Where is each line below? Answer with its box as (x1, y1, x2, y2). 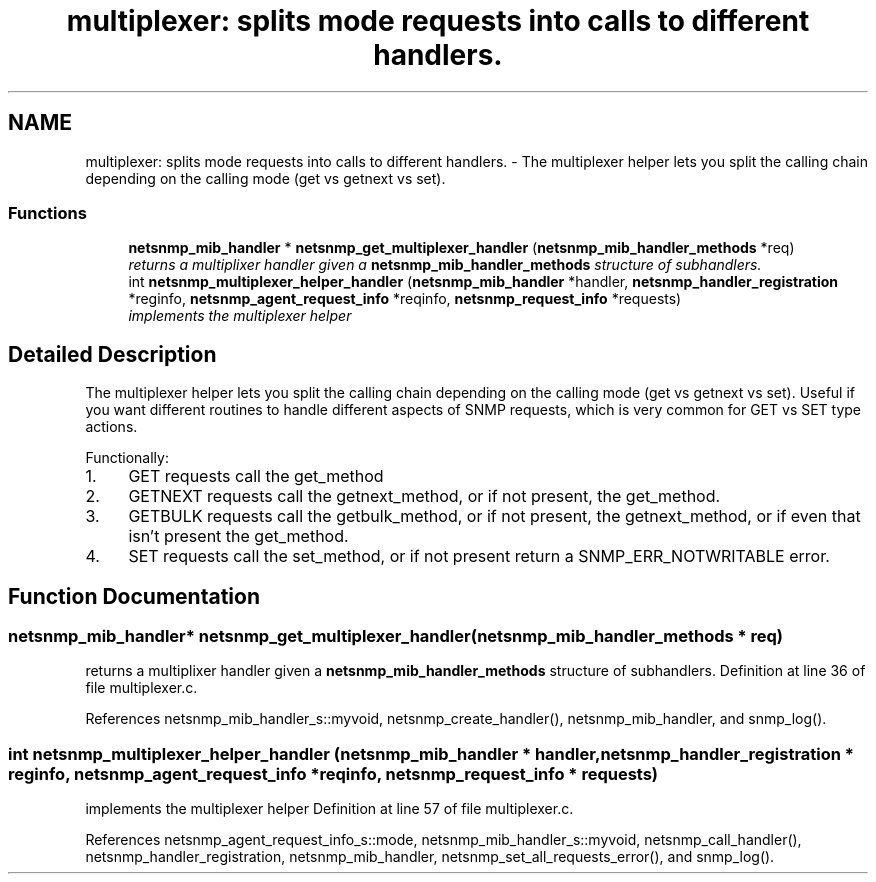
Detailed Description (8, 341, 217, 367)
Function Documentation (8, 583, 260, 609)
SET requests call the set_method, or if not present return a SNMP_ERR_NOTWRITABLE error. (128, 546, 830, 567)
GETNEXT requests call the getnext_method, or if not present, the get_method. (128, 486, 721, 507)
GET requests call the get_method (128, 466, 384, 487)
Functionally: (85, 449, 169, 467)
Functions (8, 202, 87, 223)
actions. (85, 418, 138, 436)
